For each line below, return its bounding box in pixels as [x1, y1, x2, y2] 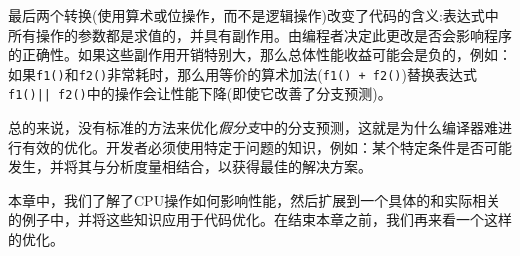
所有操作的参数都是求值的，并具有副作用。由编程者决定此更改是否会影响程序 [8, 24, 512, 45]
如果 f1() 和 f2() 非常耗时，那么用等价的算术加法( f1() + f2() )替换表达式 [8, 63, 477, 84]
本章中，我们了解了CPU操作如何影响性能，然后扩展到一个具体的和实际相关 [8, 189, 501, 210]
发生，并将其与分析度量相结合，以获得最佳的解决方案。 [8, 156, 372, 177]
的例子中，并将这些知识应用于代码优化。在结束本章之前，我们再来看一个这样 [8, 209, 512, 230]
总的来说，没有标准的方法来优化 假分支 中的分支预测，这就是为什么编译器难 [8, 117, 498, 138]
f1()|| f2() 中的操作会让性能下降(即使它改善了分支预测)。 [8, 83, 392, 104]
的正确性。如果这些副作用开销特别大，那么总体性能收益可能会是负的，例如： [8, 44, 512, 65]
